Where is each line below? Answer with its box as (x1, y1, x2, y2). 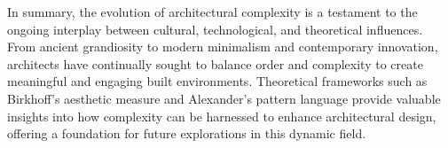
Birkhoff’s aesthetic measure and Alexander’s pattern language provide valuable (7, 89, 441, 107)
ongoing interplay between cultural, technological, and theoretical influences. (7, 19, 423, 38)
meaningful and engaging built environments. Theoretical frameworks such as (7, 72, 428, 90)
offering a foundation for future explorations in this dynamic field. (7, 124, 366, 143)
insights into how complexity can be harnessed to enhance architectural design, (7, 106, 436, 125)
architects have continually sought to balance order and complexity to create (7, 54, 423, 73)
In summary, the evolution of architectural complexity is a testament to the (7, 3, 418, 20)
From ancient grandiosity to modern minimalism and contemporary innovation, (7, 37, 438, 56)
